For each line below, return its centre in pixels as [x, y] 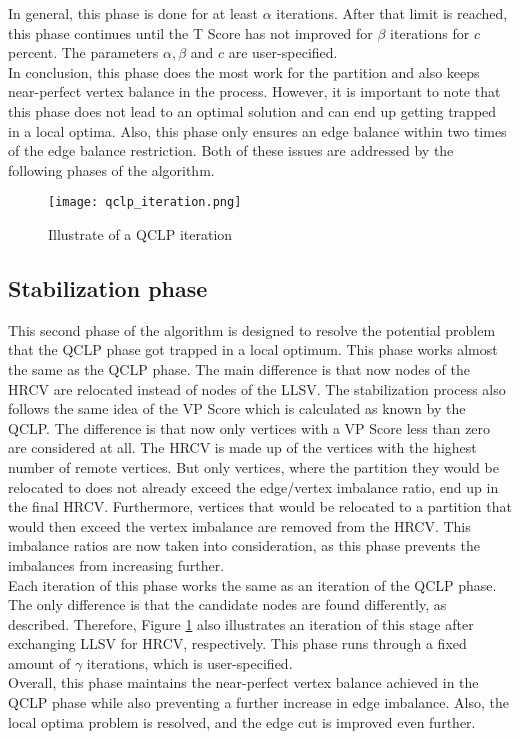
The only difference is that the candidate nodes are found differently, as [227, 604]
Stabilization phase [108, 287]
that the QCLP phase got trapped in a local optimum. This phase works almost [253, 349]
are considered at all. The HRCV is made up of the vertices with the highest [242, 447]
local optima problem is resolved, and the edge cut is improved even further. [242, 721]
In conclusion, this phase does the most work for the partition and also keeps [244, 71]
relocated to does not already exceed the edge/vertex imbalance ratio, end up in [253, 486]
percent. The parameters [83, 52]
